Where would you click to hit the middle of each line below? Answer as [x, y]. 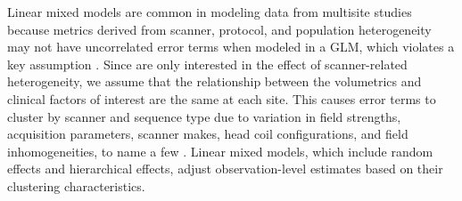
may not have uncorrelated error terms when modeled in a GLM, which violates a [231, 47]
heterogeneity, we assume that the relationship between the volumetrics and [214, 81]
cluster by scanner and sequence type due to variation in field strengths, [204, 116]
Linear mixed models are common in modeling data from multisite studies [210, 12]
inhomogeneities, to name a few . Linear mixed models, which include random [220, 151]
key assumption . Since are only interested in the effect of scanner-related [207, 64]
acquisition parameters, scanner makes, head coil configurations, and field [208, 134]
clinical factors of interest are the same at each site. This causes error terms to [222, 98]
